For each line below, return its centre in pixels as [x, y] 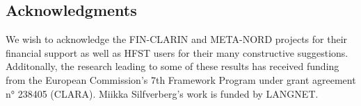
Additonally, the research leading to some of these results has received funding [173, 66]
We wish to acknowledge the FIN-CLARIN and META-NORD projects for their [177, 39]
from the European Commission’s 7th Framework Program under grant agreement [181, 79]
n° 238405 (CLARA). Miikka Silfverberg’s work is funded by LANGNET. [162, 93]
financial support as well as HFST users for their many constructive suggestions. [177, 52]
